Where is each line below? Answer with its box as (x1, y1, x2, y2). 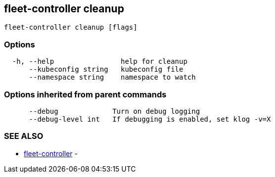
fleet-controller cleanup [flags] (4, 23, 137, 32)
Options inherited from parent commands (4, 89, 167, 99)
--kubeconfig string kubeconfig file (29, 65, 183, 74)
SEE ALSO (4, 131, 44, 141)
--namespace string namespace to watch (29, 73, 196, 82)
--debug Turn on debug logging (29, 107, 200, 115)
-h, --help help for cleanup (12, 57, 187, 66)
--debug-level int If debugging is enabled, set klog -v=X (29, 115, 271, 123)
